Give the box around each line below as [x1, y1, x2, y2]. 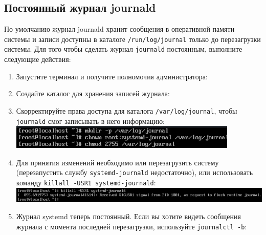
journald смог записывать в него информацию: [16, 115, 165, 126]
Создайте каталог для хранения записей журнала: [16, 88, 170, 99]
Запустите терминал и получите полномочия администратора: [16, 71, 208, 81]
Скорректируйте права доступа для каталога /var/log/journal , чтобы [16, 105, 237, 116]
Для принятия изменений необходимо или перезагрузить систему [16, 157, 219, 167]
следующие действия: [4, 54, 71, 65]
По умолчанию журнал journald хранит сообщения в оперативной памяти [4, 24, 235, 34]
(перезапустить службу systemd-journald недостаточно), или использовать [16, 167, 253, 178]
